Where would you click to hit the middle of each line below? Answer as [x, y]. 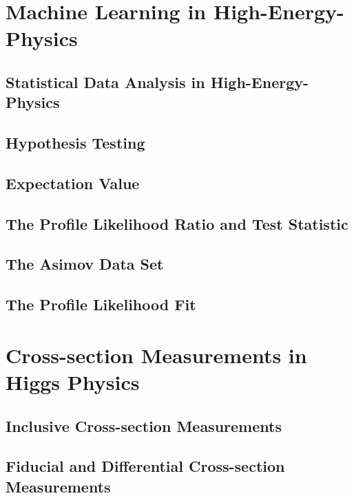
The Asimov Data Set [85, 264]
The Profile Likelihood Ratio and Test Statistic [177, 223]
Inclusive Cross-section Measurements [144, 425]
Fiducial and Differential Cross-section [145, 466]
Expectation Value [73, 183]
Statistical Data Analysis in [105, 82]
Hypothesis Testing [75, 143]
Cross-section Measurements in [156, 355]
